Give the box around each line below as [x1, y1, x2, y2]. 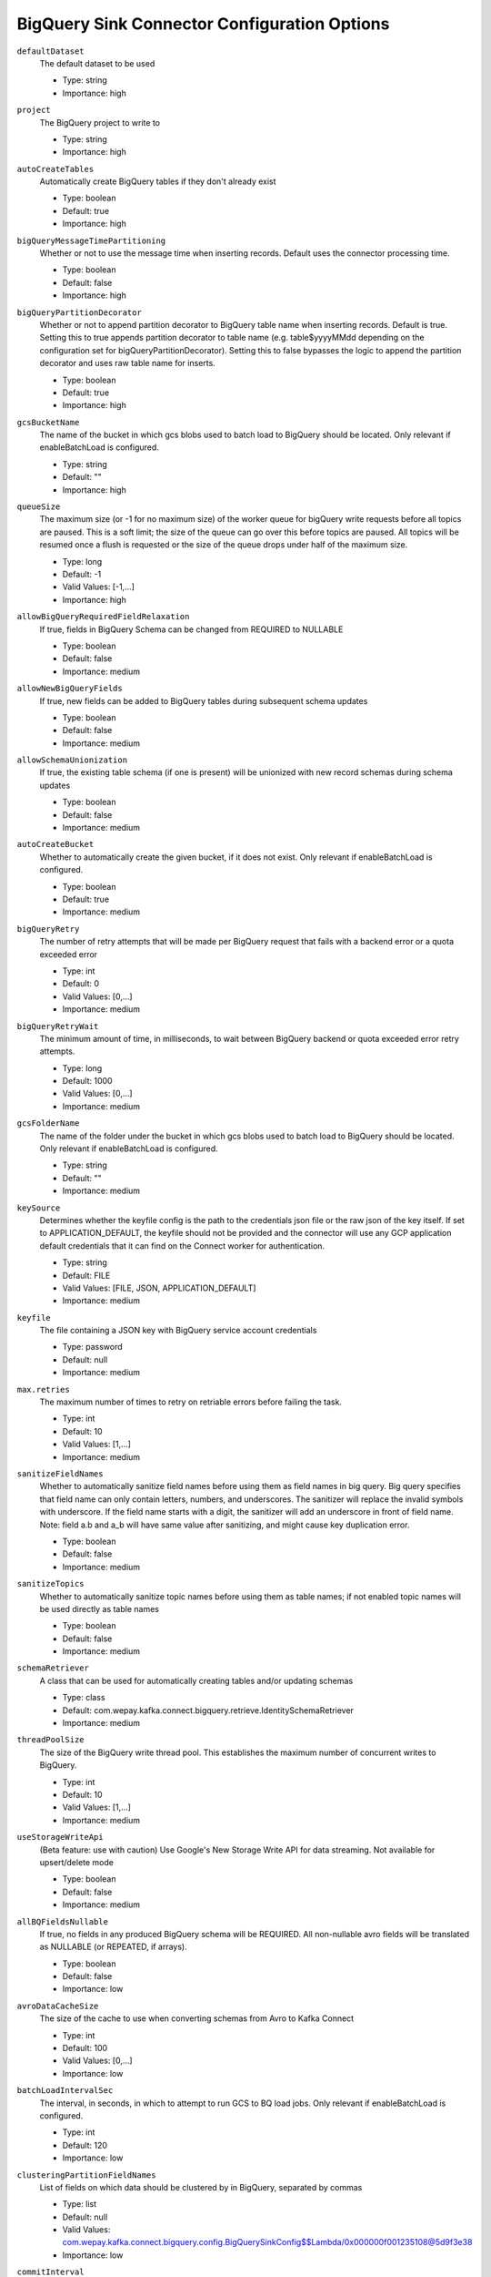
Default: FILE [62, 1270, 111, 1281]
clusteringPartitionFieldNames [16, 2170, 156, 2180]
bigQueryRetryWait [16, 1021, 99, 1031]
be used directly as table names [39, 1603, 159, 1614]
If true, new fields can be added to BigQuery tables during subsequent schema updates [39, 695, 368, 706]
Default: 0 [62, 978, 100, 989]
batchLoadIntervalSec [16, 2086, 114, 2096]
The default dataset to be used [39, 57, 155, 68]
